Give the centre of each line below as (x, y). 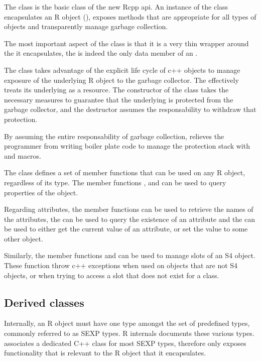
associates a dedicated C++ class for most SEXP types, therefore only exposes (125, 343)
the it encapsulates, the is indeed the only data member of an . (101, 53)
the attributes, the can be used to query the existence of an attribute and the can (130, 219)
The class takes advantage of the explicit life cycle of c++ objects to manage (122, 70)
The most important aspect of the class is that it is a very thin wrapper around (126, 43)
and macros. (23, 155)
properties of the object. (41, 192)
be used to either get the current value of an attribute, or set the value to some (126, 229)
